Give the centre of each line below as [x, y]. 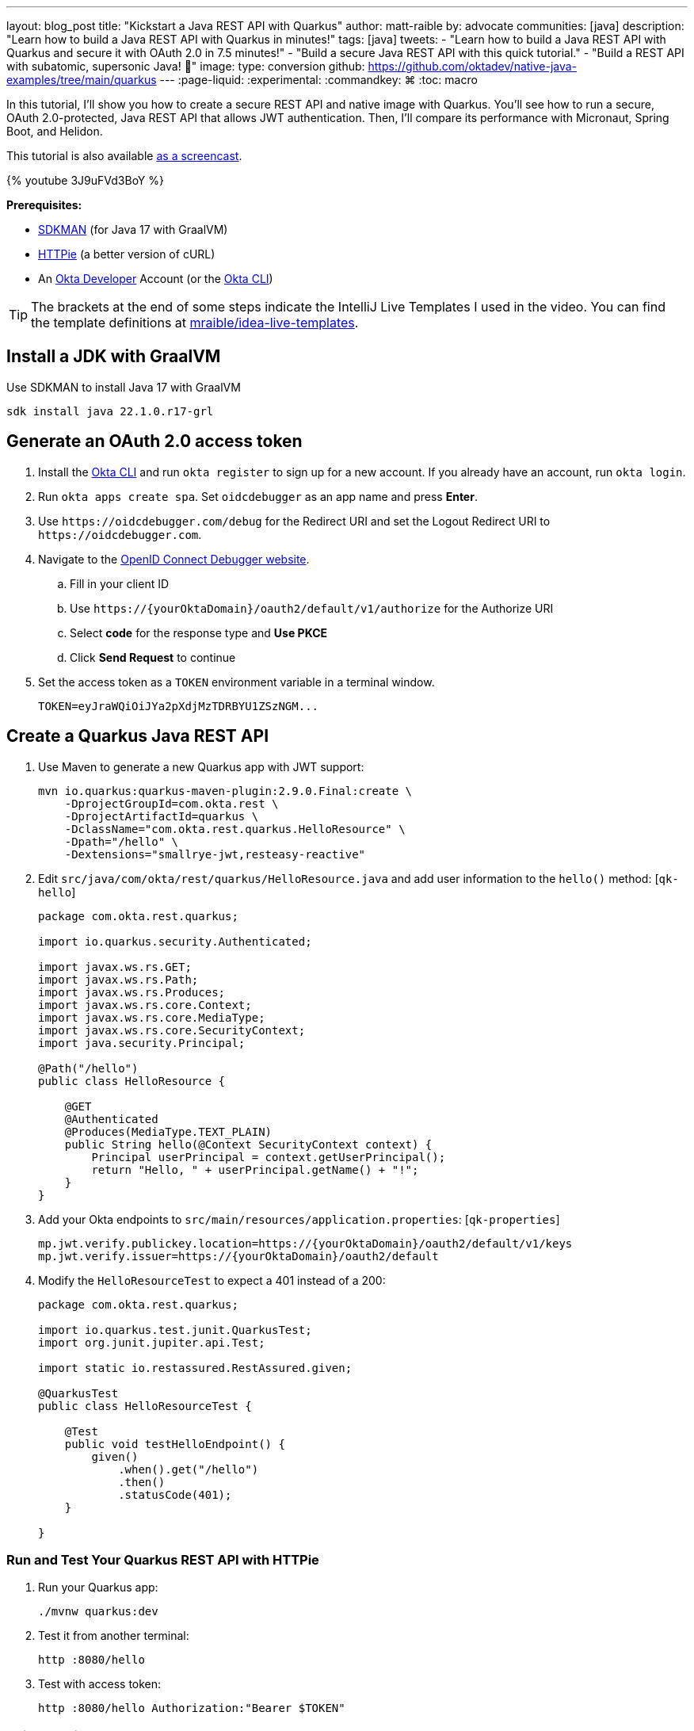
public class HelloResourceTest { [145, 1406]
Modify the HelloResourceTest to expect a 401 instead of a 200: [212, 1280]
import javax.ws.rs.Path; [118, 979]
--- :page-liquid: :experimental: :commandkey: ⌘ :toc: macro [318, 80]
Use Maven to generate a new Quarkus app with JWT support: [201, 766]
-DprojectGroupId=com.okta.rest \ [172, 803]
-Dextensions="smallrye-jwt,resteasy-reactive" [215, 854]
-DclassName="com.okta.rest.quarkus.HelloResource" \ [235, 829]
